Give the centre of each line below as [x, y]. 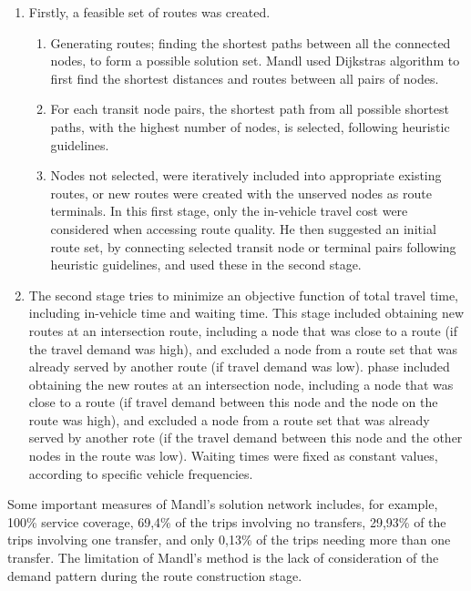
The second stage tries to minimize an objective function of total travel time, [244, 295]
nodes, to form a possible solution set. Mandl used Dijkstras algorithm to [255, 61]
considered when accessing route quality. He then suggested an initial [243, 228]
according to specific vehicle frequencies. [141, 473]
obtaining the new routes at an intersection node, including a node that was [241, 384]
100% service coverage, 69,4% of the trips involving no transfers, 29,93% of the [227, 521]
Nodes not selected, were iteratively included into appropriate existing [246, 175]
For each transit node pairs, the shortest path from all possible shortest [250, 109]
